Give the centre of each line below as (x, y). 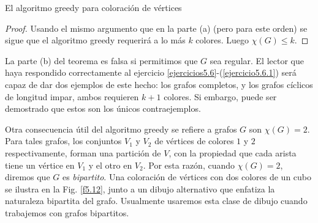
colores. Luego (222, 40)
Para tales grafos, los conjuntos (63, 141)
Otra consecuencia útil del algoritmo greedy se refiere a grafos (121, 129)
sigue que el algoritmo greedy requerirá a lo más (95, 40)
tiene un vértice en (40, 165)
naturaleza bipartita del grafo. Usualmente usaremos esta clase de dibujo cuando (156, 201)
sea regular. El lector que (257, 60)
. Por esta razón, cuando (189, 165)
